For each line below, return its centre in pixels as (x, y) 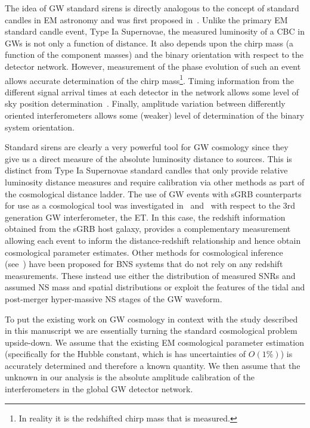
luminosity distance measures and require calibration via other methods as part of (155, 182)
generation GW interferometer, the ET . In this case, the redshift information (145, 217)
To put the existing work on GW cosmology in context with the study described (151, 319)
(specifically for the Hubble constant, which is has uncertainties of (125, 354)
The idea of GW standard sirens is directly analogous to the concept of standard (152, 8)
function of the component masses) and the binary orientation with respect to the (154, 55)
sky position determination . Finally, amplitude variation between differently (145, 103)
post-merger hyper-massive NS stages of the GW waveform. (114, 298)
